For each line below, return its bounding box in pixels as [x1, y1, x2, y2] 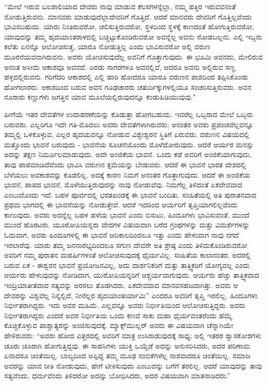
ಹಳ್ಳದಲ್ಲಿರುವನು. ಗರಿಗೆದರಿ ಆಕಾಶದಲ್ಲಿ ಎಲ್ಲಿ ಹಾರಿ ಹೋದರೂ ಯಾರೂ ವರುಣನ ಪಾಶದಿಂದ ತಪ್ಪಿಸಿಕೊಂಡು [4, 71, 249, 82]
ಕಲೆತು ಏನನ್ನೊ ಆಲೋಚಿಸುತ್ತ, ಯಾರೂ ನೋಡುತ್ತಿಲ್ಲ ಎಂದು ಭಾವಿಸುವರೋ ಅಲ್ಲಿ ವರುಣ [4, 41, 211, 52]
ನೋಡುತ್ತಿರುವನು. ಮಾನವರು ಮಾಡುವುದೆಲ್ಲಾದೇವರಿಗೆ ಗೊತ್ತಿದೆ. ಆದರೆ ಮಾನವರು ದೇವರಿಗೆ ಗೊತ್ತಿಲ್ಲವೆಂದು [4, 11, 252, 22]
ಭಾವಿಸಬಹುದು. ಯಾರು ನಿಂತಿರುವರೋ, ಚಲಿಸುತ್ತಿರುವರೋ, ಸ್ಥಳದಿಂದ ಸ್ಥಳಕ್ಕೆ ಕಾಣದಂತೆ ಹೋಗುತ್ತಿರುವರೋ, [4, 21, 254, 32]
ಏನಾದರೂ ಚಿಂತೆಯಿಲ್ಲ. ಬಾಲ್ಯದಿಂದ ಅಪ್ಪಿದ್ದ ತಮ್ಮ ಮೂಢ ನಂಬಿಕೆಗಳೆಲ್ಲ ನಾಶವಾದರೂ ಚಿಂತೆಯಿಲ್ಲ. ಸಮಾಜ [4, 350, 251, 361]
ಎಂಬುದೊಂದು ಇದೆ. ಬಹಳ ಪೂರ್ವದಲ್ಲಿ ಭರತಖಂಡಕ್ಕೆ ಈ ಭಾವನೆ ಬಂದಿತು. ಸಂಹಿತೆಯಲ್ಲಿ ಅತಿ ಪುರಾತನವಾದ [4, 189, 257, 200]
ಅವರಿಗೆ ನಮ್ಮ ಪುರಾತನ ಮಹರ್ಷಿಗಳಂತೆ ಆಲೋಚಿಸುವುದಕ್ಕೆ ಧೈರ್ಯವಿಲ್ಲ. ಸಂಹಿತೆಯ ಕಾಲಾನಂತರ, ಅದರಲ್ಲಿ [4, 249, 251, 260]
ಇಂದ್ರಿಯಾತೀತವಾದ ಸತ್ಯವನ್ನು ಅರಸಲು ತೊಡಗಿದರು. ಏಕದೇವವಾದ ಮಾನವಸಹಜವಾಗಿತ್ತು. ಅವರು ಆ [4, 280, 238, 291]
